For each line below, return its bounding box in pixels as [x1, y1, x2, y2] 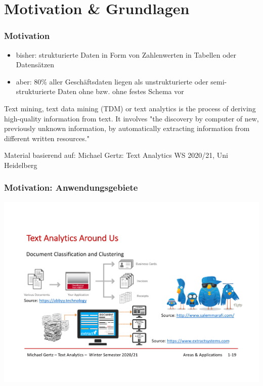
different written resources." [4, 133, 90, 143]
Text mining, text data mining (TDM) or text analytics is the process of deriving [4, 103, 256, 113]
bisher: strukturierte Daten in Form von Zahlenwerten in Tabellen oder [16, 49, 237, 60]
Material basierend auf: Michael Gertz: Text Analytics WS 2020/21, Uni [4, 150, 228, 160]
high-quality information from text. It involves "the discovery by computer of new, [4, 113, 259, 123]
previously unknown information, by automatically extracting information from [4, 123, 250, 134]
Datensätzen [16, 59, 55, 70]
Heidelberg [4, 159, 37, 170]
